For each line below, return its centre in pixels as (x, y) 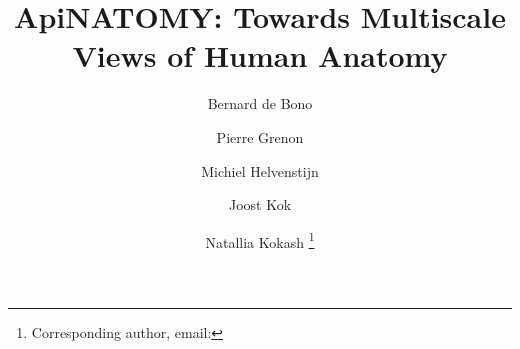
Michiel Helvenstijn (260, 170)
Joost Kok (260, 204)
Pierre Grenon (260, 136)
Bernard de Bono (260, 103)
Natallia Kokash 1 (260, 240)
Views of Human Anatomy (260, 55)
